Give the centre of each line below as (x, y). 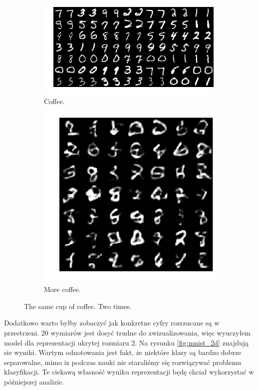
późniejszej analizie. (34, 381)
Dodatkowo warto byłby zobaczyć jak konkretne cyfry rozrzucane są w (112, 323)
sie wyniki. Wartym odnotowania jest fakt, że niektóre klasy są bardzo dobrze (123, 352)
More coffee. (62, 289)
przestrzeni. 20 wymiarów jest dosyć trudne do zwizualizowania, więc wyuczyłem (128, 332)
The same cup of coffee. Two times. (78, 306)
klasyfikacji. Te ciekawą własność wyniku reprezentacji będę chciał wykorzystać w (129, 372)
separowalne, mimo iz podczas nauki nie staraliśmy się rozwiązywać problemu (123, 362)
